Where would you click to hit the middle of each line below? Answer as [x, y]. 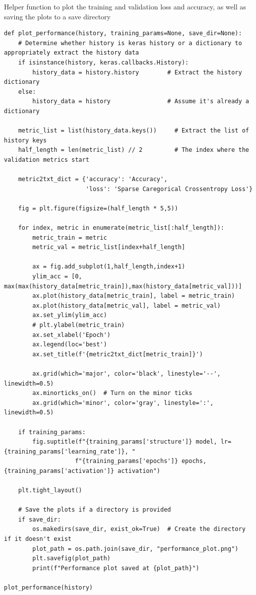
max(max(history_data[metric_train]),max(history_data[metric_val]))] [123, 286]
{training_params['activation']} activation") [82, 471]
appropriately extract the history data [72, 53]
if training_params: [52, 432]
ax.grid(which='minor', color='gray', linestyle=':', [123, 403]
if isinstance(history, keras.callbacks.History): [103, 62]
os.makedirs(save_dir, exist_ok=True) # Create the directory [139, 529]
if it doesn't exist [38, 539]
